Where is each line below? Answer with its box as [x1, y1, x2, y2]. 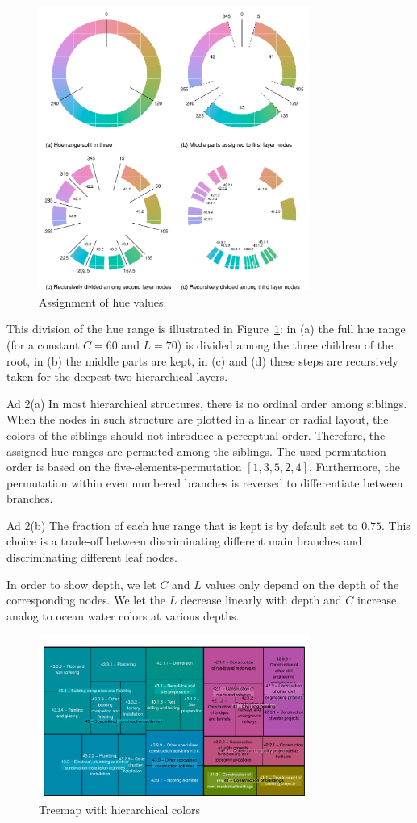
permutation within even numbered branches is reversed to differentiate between [6, 474, 403, 491]
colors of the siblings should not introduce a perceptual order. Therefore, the [6, 426, 386, 443]
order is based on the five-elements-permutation [6, 458, 242, 475]
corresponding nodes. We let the [6, 591, 166, 608]
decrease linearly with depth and [180, 591, 342, 608]
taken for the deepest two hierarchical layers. [6, 368, 228, 385]
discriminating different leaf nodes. [6, 549, 177, 566]
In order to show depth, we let [6, 575, 156, 592]
